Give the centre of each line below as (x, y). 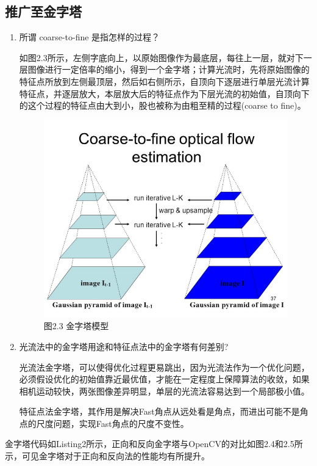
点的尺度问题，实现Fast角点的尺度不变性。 (104, 423)
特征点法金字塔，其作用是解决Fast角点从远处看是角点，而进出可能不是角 (164, 411)
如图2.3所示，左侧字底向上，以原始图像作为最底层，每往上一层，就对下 (161, 57)
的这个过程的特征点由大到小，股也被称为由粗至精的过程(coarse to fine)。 (162, 105)
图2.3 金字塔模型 (76, 326)
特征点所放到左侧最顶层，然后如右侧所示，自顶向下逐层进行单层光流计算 (164, 81)
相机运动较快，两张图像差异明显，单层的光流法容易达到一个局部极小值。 (164, 391)
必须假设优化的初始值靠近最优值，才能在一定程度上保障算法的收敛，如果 (164, 379)
